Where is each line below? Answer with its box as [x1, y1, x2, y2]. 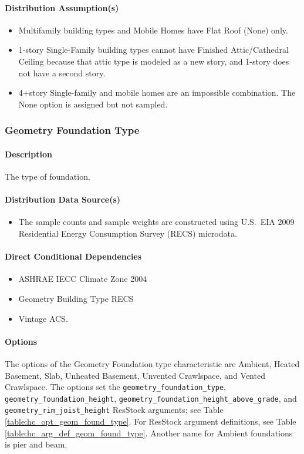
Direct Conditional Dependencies [5, 250, 142, 263]
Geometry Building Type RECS [18, 292, 134, 304]
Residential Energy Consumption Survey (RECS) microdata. [18, 227, 237, 239]
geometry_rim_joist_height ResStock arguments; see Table [5, 403, 224, 416]
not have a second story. [18, 66, 106, 79]
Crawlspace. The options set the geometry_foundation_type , [5, 381, 227, 393]
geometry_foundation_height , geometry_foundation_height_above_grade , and [5, 392, 297, 404]
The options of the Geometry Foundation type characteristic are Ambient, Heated [5, 357, 300, 369]
